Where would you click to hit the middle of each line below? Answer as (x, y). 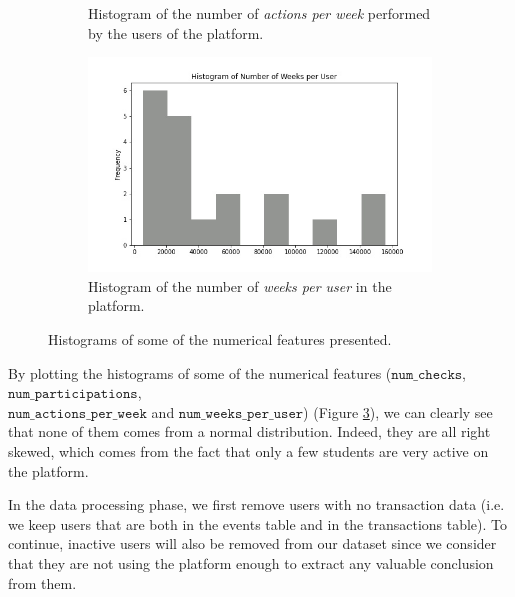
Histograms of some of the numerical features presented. (220, 338)
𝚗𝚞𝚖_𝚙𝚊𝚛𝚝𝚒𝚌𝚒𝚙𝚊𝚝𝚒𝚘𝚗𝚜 (73, 394)
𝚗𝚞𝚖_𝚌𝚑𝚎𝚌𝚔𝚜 (427, 374)
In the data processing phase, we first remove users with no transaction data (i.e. (256, 504)
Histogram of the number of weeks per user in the (240, 285)
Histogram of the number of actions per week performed (259, 13)
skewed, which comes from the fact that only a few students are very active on (248, 450)
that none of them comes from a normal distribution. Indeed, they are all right (249, 431)
